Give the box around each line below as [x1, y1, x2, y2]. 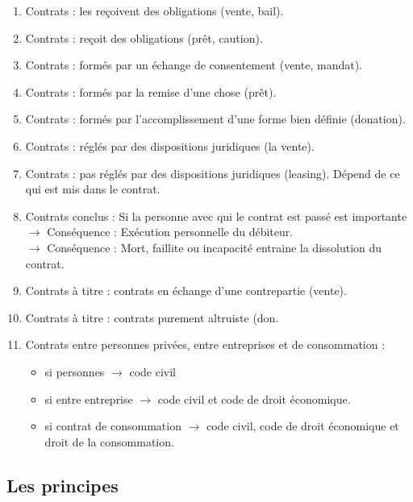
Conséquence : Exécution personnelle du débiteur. [47, 223, 294, 240]
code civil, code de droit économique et [206, 417, 399, 434]
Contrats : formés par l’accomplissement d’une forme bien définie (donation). [25, 110, 406, 127]
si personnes [44, 363, 105, 380]
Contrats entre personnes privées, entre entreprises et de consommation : [25, 336, 386, 353]
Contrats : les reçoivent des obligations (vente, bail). [25, 2, 284, 19]
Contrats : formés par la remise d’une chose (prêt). [25, 83, 277, 100]
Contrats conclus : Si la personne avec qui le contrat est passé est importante [25, 207, 407, 224]
